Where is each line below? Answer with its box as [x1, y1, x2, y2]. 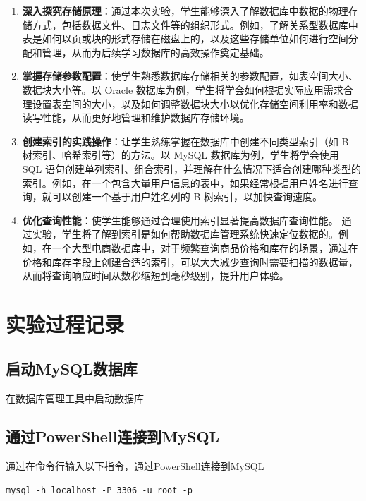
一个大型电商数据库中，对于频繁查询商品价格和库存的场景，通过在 [51, 240, 358, 255]
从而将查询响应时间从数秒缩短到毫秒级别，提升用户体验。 [22, 268, 289, 283]
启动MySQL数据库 [6, 358, 138, 380]
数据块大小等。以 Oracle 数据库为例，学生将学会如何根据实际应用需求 [22, 82, 343, 97]
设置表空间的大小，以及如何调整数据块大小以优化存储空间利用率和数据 [32, 96, 358, 111]
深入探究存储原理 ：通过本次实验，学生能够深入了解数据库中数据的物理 [22, 4, 348, 18]
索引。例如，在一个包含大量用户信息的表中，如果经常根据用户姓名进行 [22, 175, 348, 190]
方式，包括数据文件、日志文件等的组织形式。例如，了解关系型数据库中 [32, 17, 358, 32]
